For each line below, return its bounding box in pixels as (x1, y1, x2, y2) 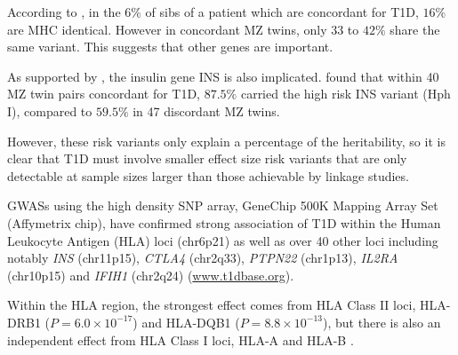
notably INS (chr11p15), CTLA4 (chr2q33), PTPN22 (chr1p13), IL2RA (7, 248, 398, 267)
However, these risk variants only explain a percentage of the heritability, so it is (7, 131, 446, 150)
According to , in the (7, 3, 121, 20)
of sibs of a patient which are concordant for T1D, (145, 3, 419, 20)
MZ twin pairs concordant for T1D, (7, 84, 201, 103)
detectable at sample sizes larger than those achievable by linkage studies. (7, 166, 409, 185)
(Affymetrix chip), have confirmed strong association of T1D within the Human (7, 213, 441, 232)
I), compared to (7, 101, 92, 120)
